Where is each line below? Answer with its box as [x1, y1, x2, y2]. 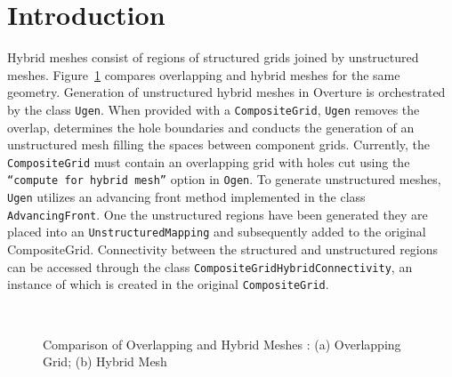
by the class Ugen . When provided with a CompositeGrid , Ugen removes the [7, 100, 420, 118]
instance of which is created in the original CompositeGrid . [7, 275, 329, 293]
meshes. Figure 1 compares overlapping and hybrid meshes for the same [7, 65, 400, 84]
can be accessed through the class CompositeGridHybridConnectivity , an [7, 257, 413, 276]
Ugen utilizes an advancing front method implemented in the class [7, 188, 366, 206]
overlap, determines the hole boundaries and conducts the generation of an [7, 117, 415, 136]
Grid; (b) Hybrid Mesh [43, 352, 167, 371]
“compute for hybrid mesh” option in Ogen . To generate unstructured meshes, [7, 170, 441, 188]
